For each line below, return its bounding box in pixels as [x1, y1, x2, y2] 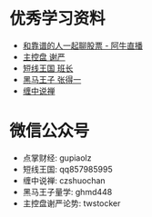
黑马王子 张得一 [22, 74, 82, 84]
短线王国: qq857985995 [22, 163, 113, 174]
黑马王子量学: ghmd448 [22, 186, 113, 197]
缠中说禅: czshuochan [22, 174, 106, 186]
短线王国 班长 [22, 63, 74, 74]
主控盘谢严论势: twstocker [22, 197, 121, 209]
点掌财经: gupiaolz [22, 152, 92, 163]
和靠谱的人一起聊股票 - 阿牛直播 [22, 40, 144, 51]
